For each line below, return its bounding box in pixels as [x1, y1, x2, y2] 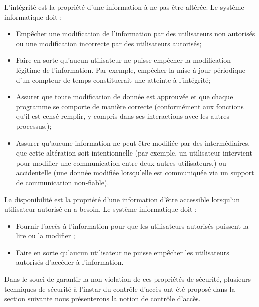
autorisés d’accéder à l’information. [16, 257, 124, 267]
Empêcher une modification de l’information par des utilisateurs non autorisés [16, 28, 255, 39]
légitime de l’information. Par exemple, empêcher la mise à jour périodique [16, 64, 245, 75]
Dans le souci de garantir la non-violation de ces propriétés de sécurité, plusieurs [4, 274, 251, 284]
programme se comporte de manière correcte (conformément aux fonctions [16, 101, 244, 111]
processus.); [16, 120, 52, 131]
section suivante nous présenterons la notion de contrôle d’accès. [4, 293, 201, 304]
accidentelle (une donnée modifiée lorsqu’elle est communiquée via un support [16, 167, 254, 178]
